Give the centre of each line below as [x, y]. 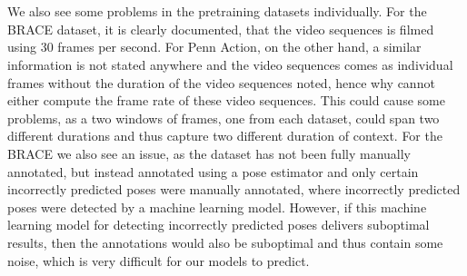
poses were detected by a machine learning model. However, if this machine [217, 207]
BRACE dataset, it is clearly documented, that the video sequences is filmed [221, 29]
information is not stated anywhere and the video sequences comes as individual [230, 64]
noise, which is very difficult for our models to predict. [159, 260]
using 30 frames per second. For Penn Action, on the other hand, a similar [214, 47]
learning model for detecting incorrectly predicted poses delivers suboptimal [219, 225]
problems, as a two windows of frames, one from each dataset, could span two [224, 118]
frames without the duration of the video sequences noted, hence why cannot [221, 82]
